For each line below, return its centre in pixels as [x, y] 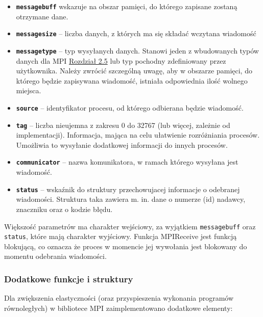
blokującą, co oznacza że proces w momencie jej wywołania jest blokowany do [126, 246]
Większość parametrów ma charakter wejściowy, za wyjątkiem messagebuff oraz [130, 226]
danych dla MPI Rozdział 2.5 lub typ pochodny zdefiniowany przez [121, 60]
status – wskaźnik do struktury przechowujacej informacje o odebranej [128, 189]
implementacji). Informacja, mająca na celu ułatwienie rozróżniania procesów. [138, 135]
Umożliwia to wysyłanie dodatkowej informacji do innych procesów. [122, 144]
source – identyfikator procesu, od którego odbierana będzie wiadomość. [130, 107]
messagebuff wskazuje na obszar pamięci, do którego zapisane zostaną [127, 6]
